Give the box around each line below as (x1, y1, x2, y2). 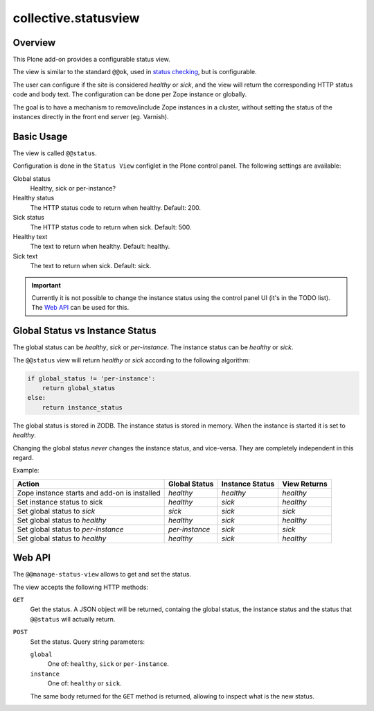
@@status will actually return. (30, 615, 116, 623)
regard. (12, 454, 34, 462)
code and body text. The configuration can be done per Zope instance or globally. (12, 90, 247, 98)
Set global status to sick (17, 506, 96, 516)
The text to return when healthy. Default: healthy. (30, 243, 170, 251)
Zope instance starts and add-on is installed (17, 488, 161, 498)
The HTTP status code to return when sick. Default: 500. (30, 222, 192, 231)
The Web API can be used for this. (31, 304, 130, 312)
